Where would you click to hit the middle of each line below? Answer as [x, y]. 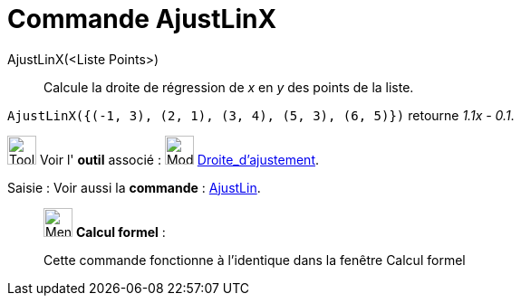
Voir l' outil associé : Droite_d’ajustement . [179, 159]
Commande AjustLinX [142, 19]
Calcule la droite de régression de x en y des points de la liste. [229, 87]
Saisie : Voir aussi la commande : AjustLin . [134, 187]
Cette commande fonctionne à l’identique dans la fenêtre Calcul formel [255, 260]
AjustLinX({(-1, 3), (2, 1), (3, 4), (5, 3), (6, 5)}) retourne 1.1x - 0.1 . [261, 115]
